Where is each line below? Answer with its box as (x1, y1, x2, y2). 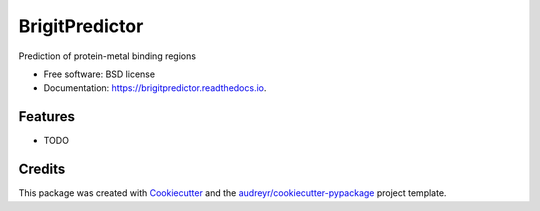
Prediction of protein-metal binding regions (18, 50, 197, 62)
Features (18, 108, 75, 125)
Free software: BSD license (43, 68, 155, 80)
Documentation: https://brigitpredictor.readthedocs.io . (43, 82, 267, 94)
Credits (18, 161, 66, 178)
